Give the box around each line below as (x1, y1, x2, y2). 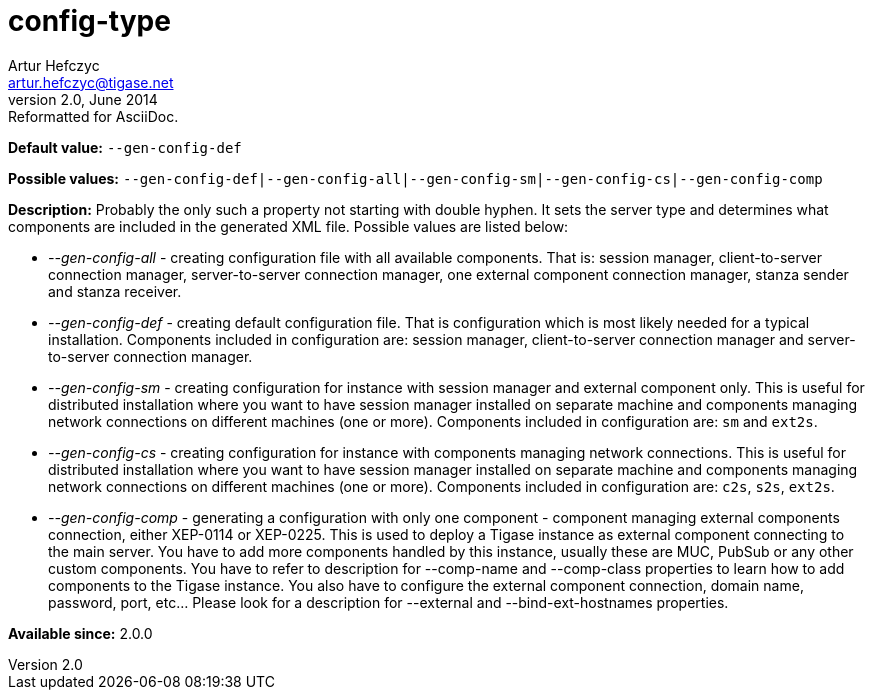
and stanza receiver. (48, 282, 182, 300)
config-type (8, 4, 171, 38)
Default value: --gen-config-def (8, 138, 242, 156)
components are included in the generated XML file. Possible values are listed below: (8, 217, 569, 235)
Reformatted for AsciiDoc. (8, 107, 179, 125)
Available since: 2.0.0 (8, 624, 153, 642)
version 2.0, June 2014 (8, 90, 158, 108)
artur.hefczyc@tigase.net (8, 73, 174, 91)
